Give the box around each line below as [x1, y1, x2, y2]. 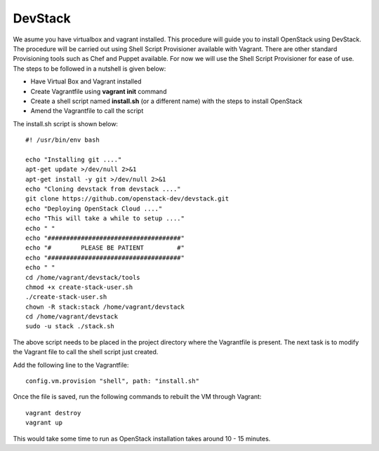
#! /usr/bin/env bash [25, 136, 100, 144]
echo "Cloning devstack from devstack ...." [25, 185, 182, 193]
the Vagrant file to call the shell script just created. [13, 348, 159, 356]
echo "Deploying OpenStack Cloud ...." [25, 204, 163, 213]
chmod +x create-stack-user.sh [25, 283, 133, 291]
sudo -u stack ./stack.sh [25, 323, 115, 330]
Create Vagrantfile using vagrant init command [30, 87, 167, 95]
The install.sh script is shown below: [13, 119, 119, 128]
